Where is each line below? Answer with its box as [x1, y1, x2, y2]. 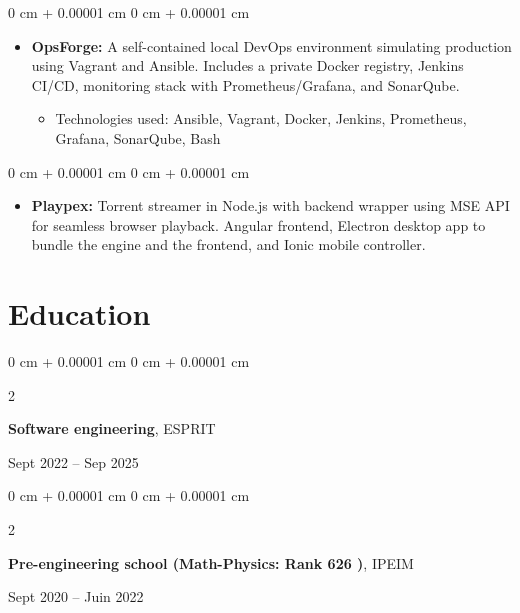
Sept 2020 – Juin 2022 [8, 586, 144, 607]
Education [8, 293, 151, 334]
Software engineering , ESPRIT [8, 418, 216, 439]
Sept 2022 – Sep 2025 [8, 451, 139, 472]
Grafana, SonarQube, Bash [55, 127, 221, 148]
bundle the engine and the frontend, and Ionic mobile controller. [31, 234, 426, 255]
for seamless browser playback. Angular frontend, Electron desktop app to [31, 214, 486, 235]
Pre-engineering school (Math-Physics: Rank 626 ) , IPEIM [8, 552, 414, 573]
